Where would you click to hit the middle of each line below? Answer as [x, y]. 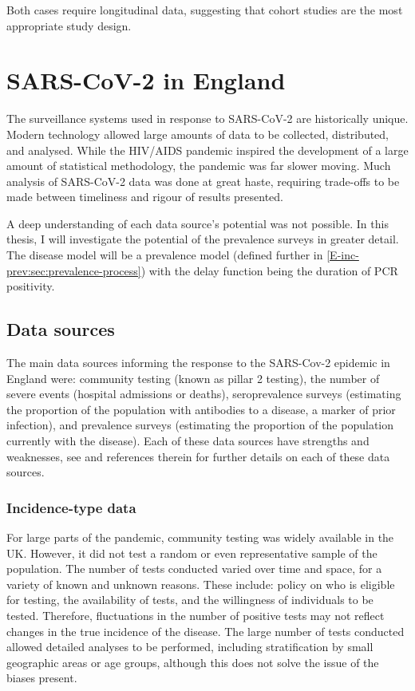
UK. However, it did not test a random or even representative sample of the [192, 553]
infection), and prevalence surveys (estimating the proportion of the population [200, 425]
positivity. [31, 286]
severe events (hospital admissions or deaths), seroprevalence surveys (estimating [204, 394]
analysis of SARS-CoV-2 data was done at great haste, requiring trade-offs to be [203, 181]
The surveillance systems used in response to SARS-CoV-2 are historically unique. [207, 118]
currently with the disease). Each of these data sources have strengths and [188, 441]
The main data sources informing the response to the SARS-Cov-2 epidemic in [198, 363]
